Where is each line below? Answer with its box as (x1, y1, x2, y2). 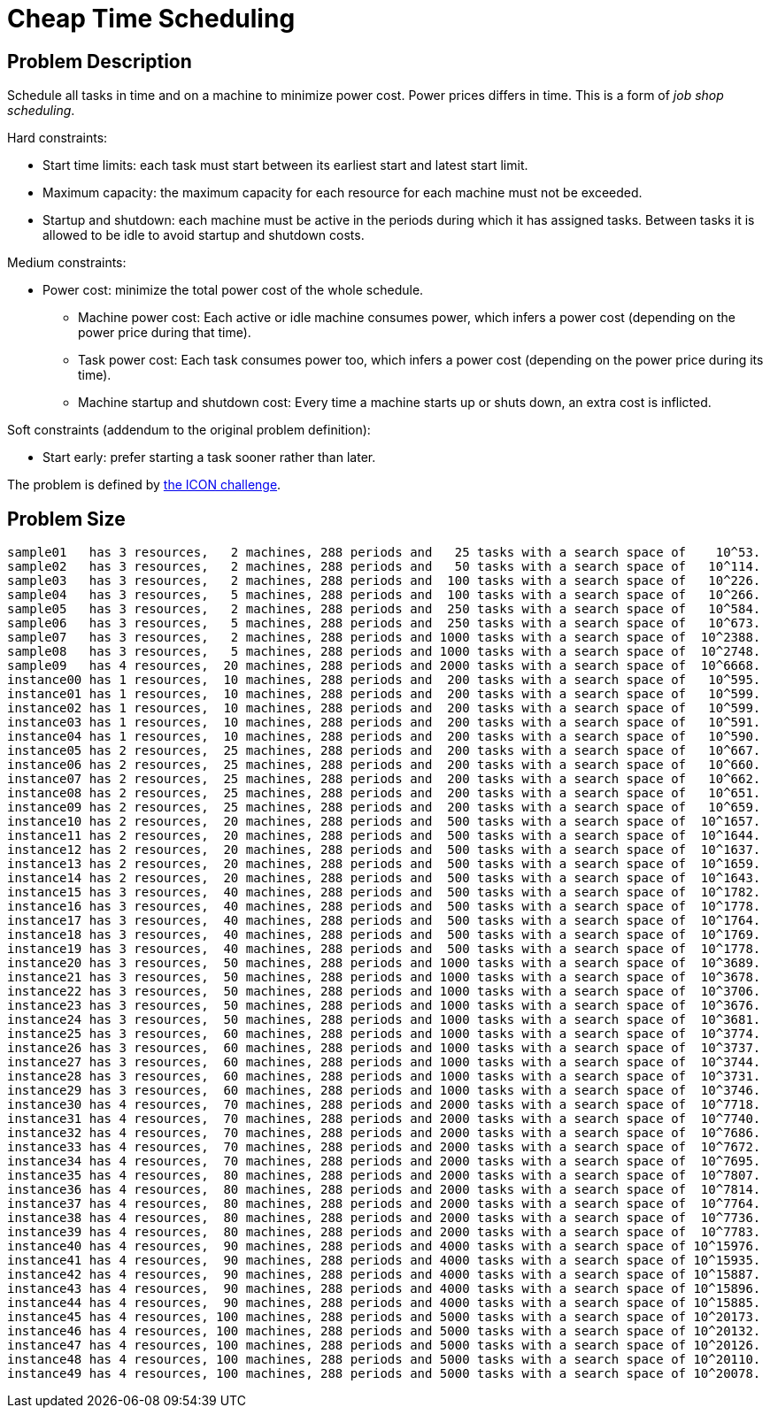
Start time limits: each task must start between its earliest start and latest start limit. (42, 158, 528, 173)
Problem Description (7, 50, 192, 73)
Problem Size (7, 507, 126, 530)
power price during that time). (78, 325, 251, 341)
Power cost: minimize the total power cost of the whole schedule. (42, 282, 424, 298)
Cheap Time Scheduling (7, 4, 296, 34)
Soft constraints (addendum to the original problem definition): (7, 422, 371, 438)
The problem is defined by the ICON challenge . (7, 477, 281, 493)
